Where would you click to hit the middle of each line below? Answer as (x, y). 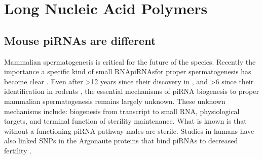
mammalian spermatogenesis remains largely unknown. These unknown (115, 101)
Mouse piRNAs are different (80, 40)
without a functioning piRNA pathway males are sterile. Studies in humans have (129, 130)
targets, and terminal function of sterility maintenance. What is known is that (125, 121)
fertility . (18, 150)
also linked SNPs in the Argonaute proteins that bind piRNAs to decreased (121, 141)
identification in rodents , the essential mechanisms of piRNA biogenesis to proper (131, 91)
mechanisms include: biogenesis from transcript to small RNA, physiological (122, 111)
